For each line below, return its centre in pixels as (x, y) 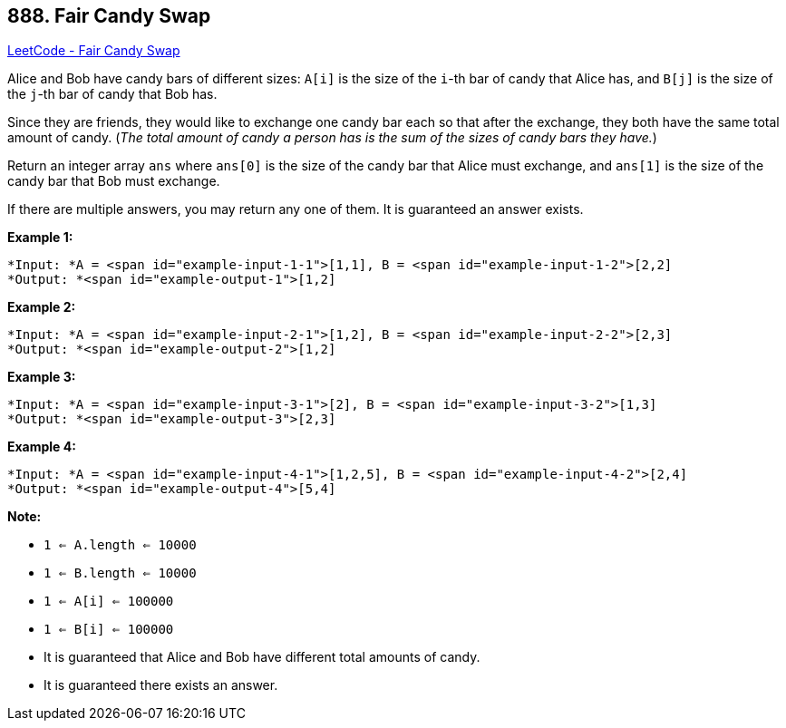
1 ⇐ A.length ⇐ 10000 (120, 545)
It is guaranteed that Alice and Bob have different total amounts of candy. (262, 657)
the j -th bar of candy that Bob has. (112, 94)
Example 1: (40, 238)
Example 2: (42, 307)
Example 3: (42, 377)
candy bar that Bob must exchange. (114, 181)
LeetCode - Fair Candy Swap (94, 51)
